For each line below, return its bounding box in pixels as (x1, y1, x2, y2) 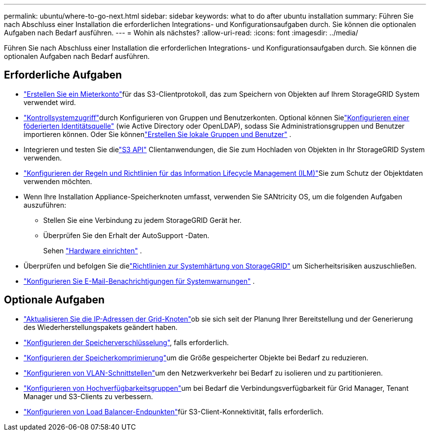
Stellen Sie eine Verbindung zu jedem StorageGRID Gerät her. (43, 216, 242, 224)
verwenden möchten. (24, 177, 92, 186)
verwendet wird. (24, 98, 76, 107)
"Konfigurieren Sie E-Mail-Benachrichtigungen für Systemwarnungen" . (24, 276, 255, 285)
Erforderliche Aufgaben (4, 69, 122, 82)
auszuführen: (24, 200, 66, 209)
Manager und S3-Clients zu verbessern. (24, 392, 153, 401)
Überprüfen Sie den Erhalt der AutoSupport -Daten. (43, 231, 210, 240)
